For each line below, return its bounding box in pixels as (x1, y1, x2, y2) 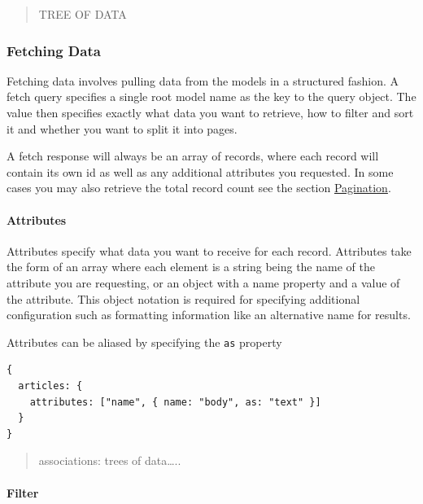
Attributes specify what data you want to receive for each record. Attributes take (7, 242, 412, 259)
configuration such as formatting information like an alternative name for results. (7, 306, 411, 323)
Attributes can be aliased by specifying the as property (7, 333, 282, 350)
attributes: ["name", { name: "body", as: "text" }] (29, 396, 321, 408)
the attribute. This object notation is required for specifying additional (7, 290, 360, 307)
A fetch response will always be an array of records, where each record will (7, 147, 379, 164)
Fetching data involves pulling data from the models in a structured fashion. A (7, 72, 399, 89)
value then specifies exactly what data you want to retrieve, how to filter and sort (7, 104, 414, 121)
